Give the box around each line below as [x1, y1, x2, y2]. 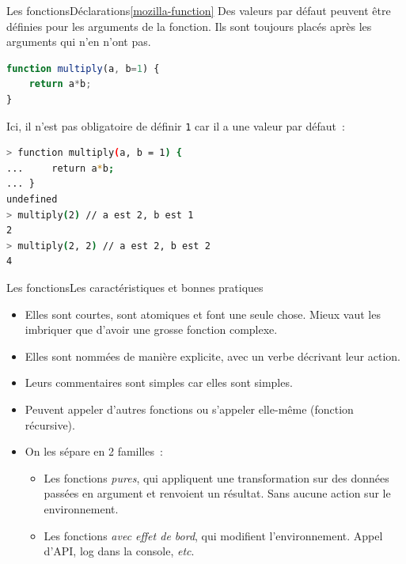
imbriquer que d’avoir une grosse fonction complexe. [25, 321, 278, 338]
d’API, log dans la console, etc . [44, 543, 195, 559]
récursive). [25, 416, 75, 433]
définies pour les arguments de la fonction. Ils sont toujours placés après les [6, 17, 372, 34]
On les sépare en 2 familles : [25, 443, 163, 460]
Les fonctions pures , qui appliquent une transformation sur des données [44, 469, 389, 486]
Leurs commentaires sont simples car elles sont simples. [25, 374, 293, 391]
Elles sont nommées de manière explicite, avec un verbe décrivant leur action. [25, 347, 400, 364]
